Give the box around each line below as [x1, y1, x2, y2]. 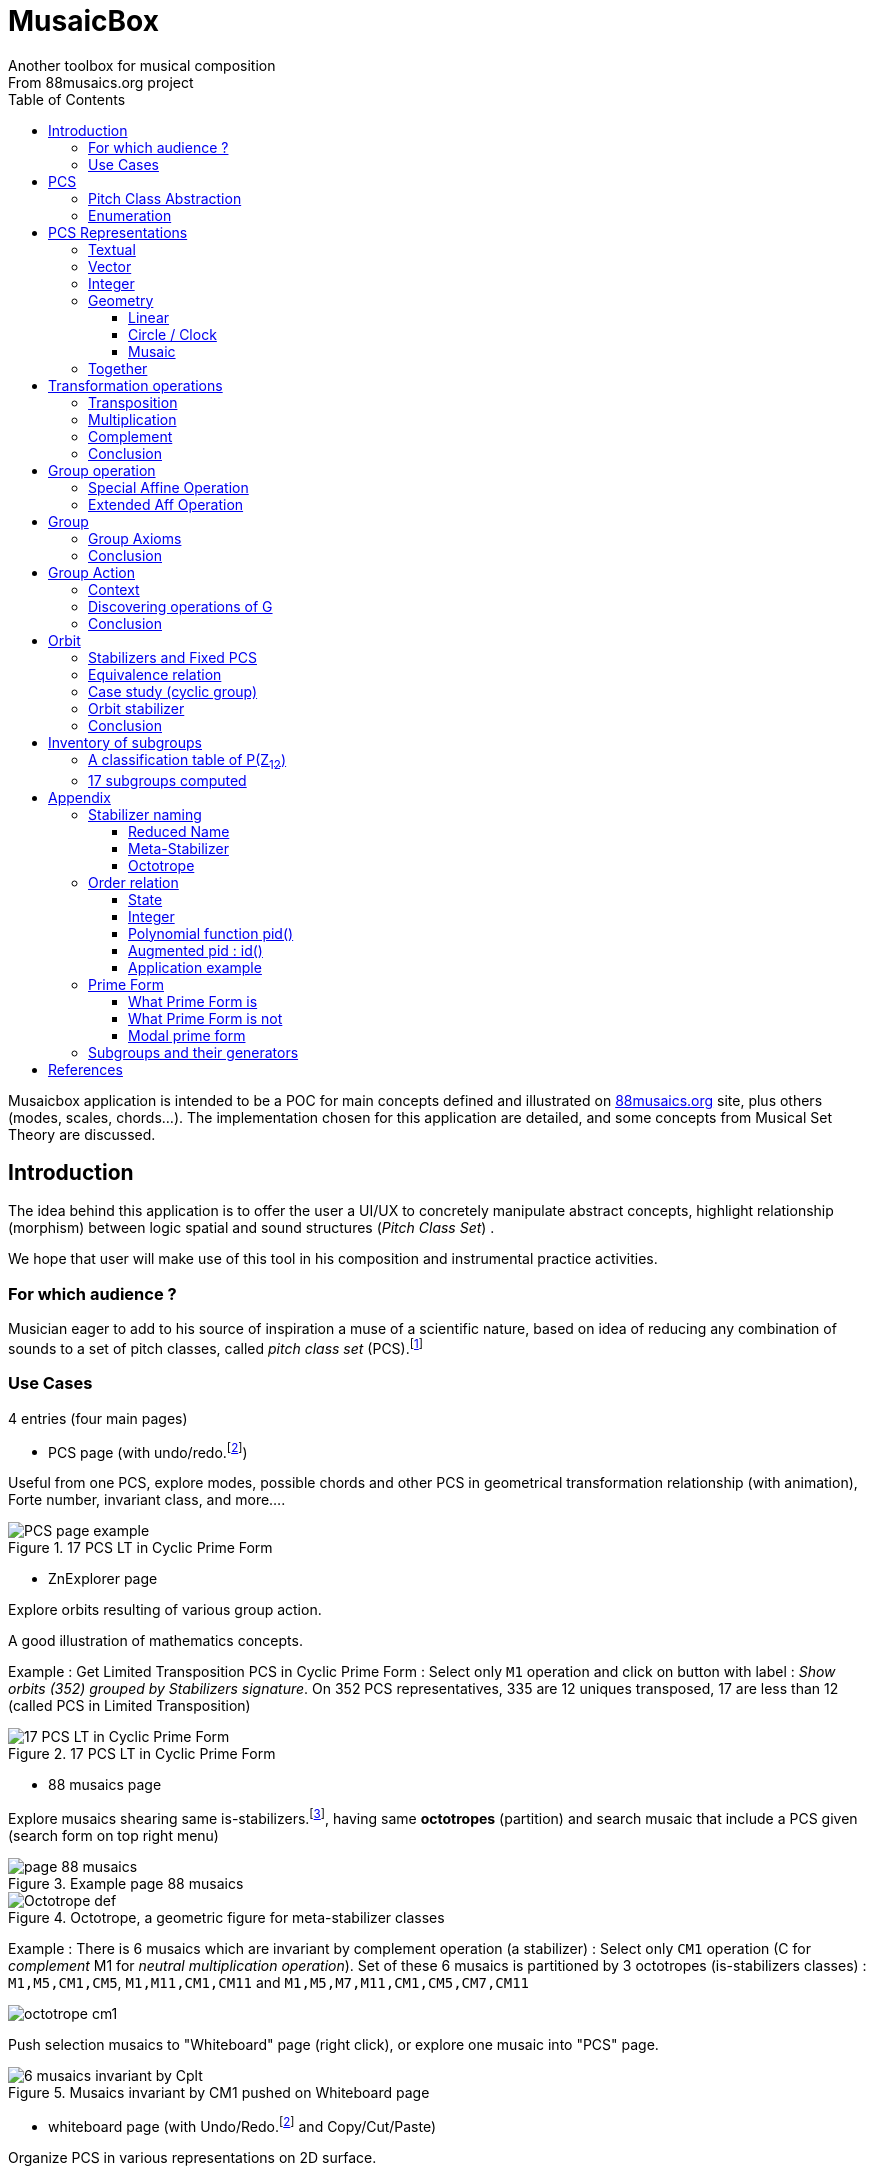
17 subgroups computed [88, 771, 247, 789]
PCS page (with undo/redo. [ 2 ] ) [48, 1440, 248, 1461]
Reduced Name [128, 822, 230, 840]
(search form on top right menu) [8, 1826, 219, 1844]
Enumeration [88, 206, 172, 224]
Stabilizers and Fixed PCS [88, 648, 257, 666]
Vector [88, 257, 132, 275]
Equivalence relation [88, 665, 222, 683]
